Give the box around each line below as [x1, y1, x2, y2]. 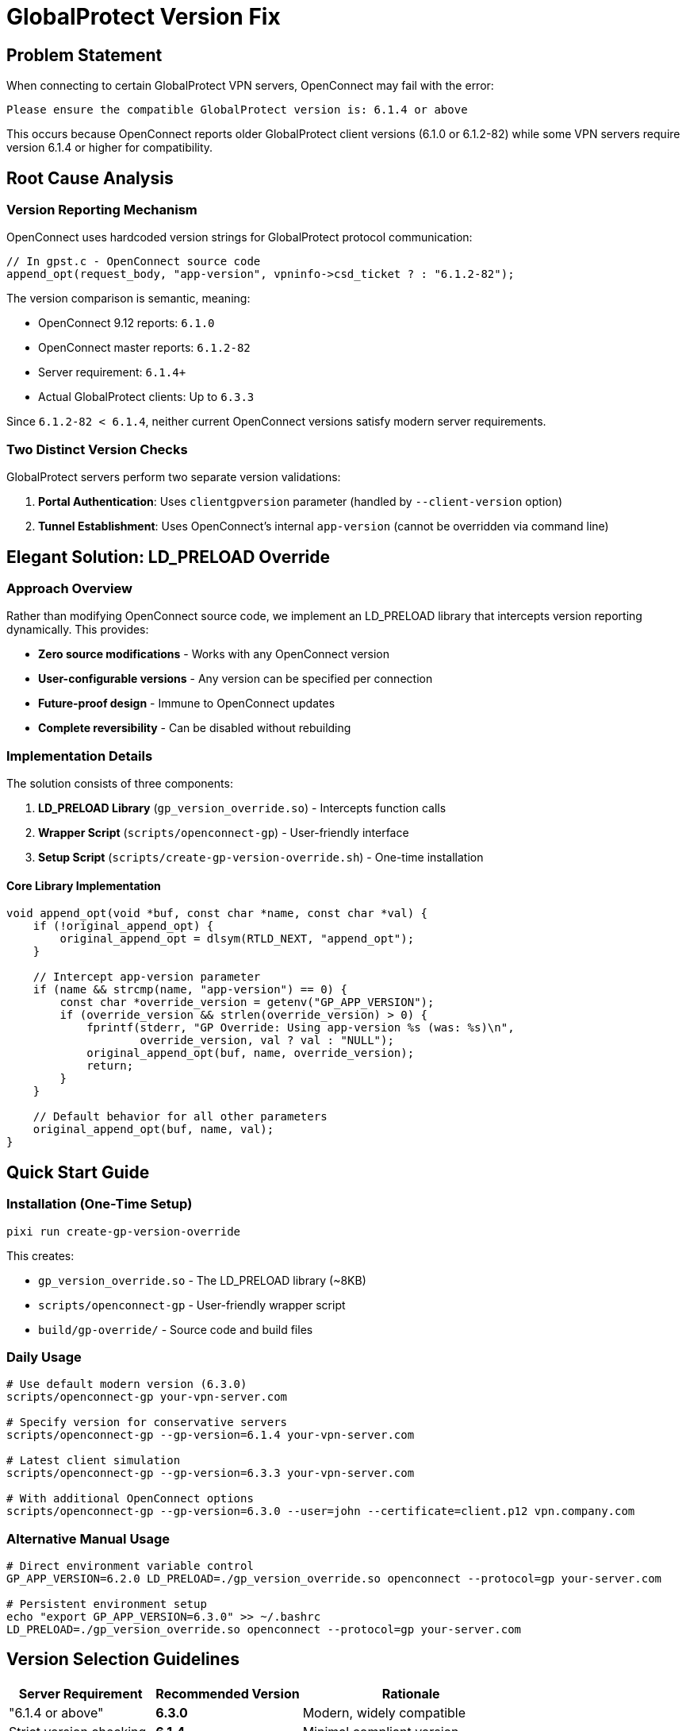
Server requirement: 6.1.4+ [38, 365, 186, 380]
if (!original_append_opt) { [33, 919, 214, 933]
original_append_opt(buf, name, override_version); [86, 1047, 415, 1060]
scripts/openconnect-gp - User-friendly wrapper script [38, 1297, 346, 1312]
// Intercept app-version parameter [33, 970, 261, 984]
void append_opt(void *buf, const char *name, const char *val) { [6, 907, 428, 920]
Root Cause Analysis [6, 168, 174, 188]
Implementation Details [6, 747, 153, 764]
